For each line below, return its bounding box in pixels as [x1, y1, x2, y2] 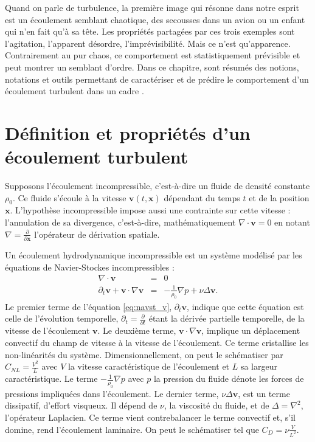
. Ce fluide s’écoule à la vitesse [12, 191, 126, 204]
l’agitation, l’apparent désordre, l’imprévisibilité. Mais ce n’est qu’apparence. [5, 36, 291, 49]
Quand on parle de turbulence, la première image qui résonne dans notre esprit [5, 1, 299, 13]
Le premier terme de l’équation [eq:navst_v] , [5, 300, 172, 313]
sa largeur [240, 360, 277, 373]
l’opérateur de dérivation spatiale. [34, 227, 160, 240]
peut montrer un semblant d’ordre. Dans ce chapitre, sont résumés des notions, [5, 60, 299, 73]
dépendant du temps [164, 191, 240, 204]
